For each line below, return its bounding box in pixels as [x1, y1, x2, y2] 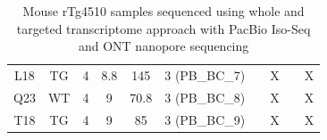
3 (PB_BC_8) [164, 87, 246, 106]
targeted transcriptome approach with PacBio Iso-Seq [16, 19, 311, 37]
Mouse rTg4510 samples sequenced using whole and [22, 2, 305, 20]
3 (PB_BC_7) [164, 66, 246, 85]
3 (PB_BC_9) [164, 110, 246, 128]
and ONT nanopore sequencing [78, 37, 249, 55]
